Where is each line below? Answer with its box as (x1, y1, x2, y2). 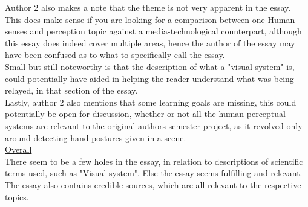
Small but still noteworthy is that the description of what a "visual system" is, (5, 60, 295, 72)
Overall (5, 143, 32, 156)
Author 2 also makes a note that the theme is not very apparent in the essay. (5, 1, 291, 13)
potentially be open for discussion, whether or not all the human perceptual (5, 107, 286, 120)
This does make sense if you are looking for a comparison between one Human (5, 13, 295, 25)
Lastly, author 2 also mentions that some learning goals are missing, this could (5, 95, 297, 108)
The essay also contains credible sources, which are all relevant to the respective (5, 178, 301, 191)
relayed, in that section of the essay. (5, 84, 138, 97)
